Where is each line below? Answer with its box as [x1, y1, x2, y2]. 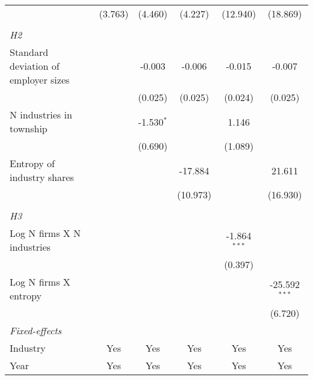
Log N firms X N [10, 226, 81, 240]
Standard [10, 45, 49, 59]
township [10, 121, 48, 135]
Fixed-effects [10, 323, 62, 337]
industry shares [10, 170, 74, 184]
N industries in [10, 108, 72, 121]
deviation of [10, 59, 60, 73]
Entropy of [10, 156, 55, 170]
